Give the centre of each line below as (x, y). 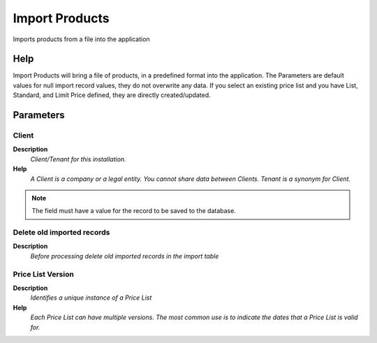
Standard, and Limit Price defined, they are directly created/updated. (112, 95)
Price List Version (44, 274)
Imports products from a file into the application (81, 39)
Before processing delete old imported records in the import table (125, 256)
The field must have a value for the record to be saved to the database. (134, 211)
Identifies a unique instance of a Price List (91, 298)
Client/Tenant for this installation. (78, 159)
